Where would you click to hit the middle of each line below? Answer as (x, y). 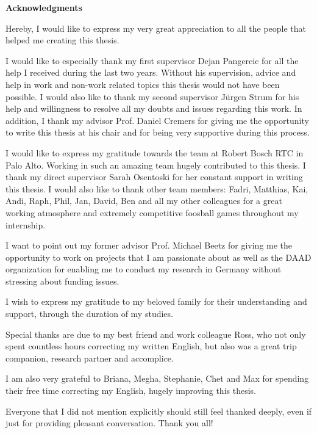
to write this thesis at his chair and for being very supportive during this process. (158, 132)
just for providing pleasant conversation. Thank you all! (109, 423)
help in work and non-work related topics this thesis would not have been (143, 84)
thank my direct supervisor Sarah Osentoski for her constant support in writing (154, 177)
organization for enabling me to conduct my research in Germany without (144, 269)
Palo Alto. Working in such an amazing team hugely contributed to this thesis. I (156, 165)
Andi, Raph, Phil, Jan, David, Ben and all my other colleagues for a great (144, 201)
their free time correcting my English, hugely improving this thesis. (131, 391)
